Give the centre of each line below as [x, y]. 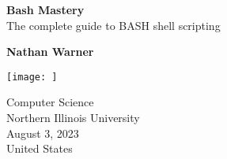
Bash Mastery [45, 9]
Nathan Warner [50, 52]
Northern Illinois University [73, 118]
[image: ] [32, 77]
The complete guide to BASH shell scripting [114, 25]
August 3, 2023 [43, 133]
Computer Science [50, 102]
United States [40, 148]
